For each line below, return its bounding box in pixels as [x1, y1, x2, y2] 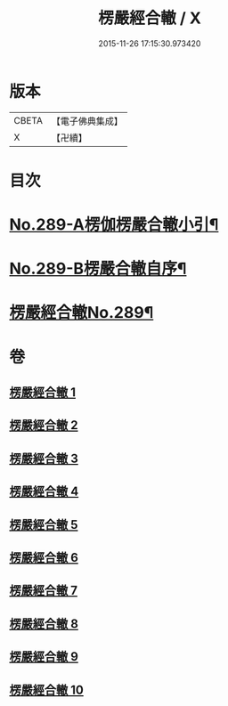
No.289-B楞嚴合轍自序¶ [9, 259, 187, 279]
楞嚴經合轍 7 [9, 583, 78, 598]
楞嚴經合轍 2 [9, 418, 78, 433]
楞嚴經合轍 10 [9, 682, 85, 697]
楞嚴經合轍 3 [9, 450, 78, 466]
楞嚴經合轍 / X [97, 8, 202, 28]
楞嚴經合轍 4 [9, 484, 79, 499]
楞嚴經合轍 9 [9, 649, 78, 664]
